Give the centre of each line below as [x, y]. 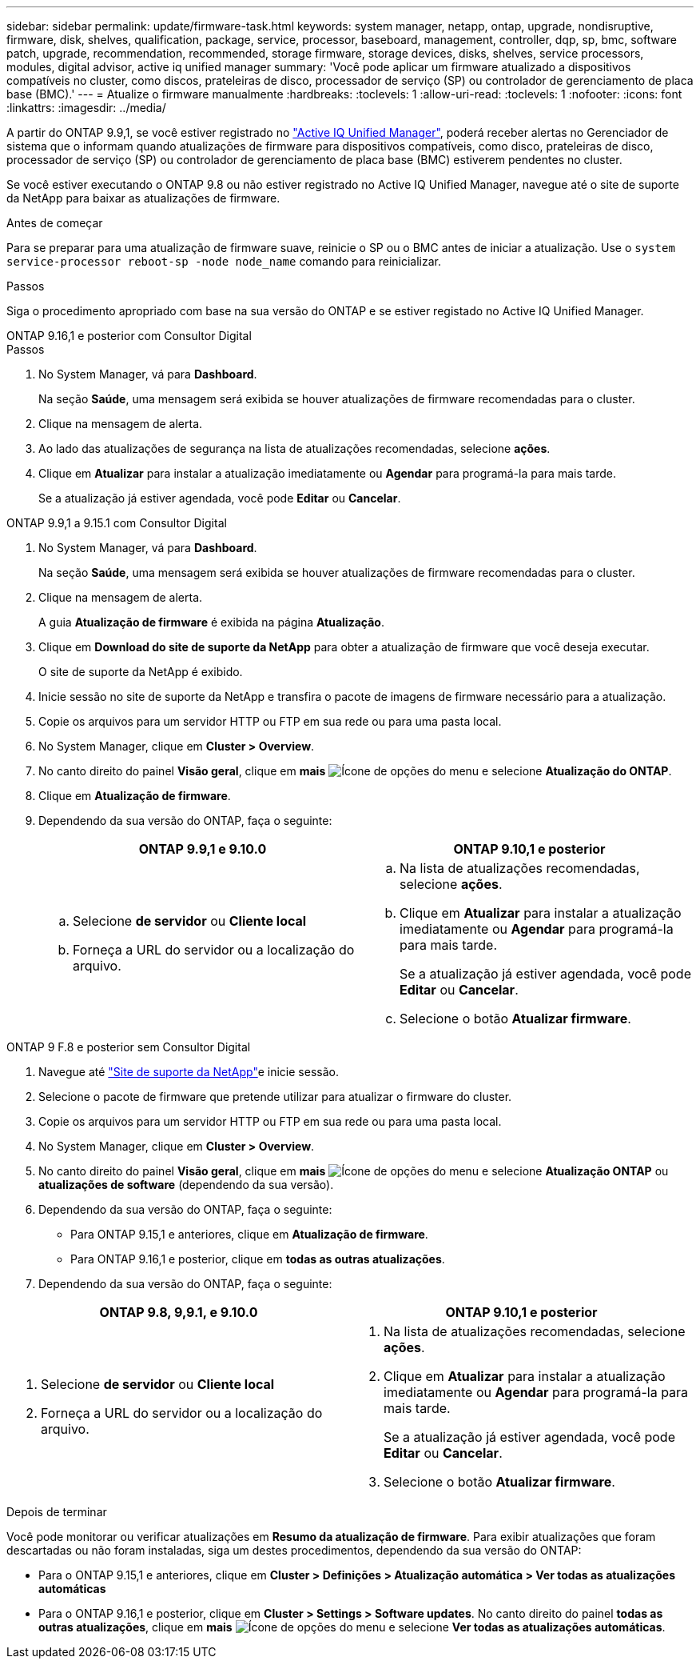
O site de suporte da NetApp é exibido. [141, 672]
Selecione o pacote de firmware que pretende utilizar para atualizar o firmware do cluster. [275, 1097]
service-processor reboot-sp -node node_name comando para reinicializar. [224, 261]
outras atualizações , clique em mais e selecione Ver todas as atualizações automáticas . [352, 1627]
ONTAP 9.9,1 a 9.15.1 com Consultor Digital [117, 523]
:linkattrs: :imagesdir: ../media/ [86, 108]
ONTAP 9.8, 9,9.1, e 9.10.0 [179, 1312]
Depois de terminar [57, 1512]
